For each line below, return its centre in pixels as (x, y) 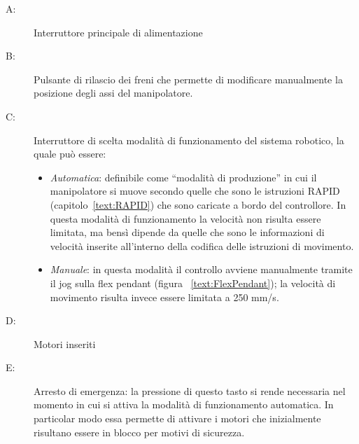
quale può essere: (70, 154)
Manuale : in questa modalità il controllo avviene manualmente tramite (201, 269)
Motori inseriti (65, 344)
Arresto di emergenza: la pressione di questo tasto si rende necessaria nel (190, 390)
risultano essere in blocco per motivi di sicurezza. (139, 432)
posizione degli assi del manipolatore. (113, 93)
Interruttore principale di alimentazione (118, 32)
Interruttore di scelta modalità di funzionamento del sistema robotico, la (189, 140)
